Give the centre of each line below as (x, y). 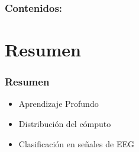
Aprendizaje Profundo (59, 104)
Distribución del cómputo (65, 124)
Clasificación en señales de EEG (76, 143)
